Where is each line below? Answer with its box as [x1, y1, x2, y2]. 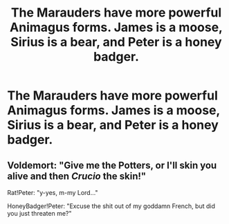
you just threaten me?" [7, 209, 72, 217]
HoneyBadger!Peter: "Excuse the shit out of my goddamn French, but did [7, 202, 216, 210]
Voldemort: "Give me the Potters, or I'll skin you [7, 159, 217, 171]
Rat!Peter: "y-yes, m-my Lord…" [7, 189, 98, 196]
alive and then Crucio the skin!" [7, 170, 147, 182]
